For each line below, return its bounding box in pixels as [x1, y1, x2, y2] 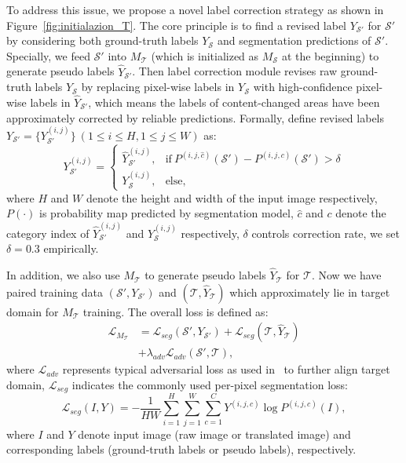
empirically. [43, 240, 99, 257]
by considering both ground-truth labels [6, 32, 199, 49]
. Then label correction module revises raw [132, 63, 338, 79]
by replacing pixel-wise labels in [81, 78, 235, 95]
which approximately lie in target [229, 283, 390, 300]
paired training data [6, 283, 104, 300]
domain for [6, 303, 59, 319]
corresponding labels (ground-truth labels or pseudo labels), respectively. [6, 441, 357, 458]
